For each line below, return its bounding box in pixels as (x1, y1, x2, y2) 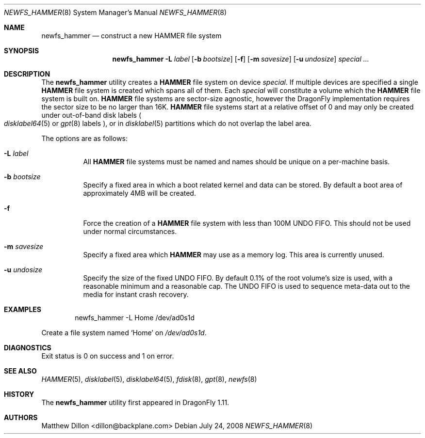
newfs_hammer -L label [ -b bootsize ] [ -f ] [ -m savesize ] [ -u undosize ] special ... (112, 55, 369, 63)
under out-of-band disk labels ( (41, 111, 142, 119)
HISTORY (4, 390, 34, 398)
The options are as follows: (41, 134, 128, 142)
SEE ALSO (4, 367, 37, 375)
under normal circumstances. (83, 227, 177, 235)
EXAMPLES (4, 305, 41, 313)
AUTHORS (4, 413, 38, 422)
